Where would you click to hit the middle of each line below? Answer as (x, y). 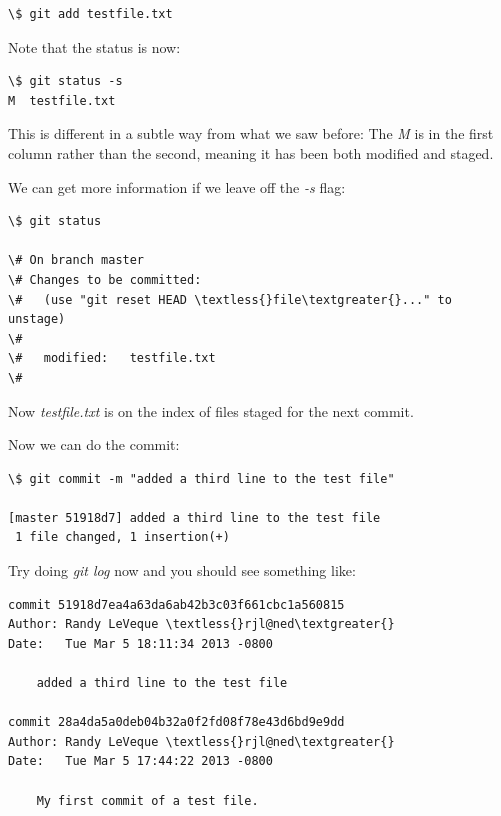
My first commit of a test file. (147, 800)
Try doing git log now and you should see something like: (182, 570)
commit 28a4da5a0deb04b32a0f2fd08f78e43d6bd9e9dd (176, 722)
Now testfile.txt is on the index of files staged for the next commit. (211, 410)
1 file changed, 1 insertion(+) (122, 537)
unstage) (37, 319)
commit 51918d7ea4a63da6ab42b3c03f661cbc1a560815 (176, 604)
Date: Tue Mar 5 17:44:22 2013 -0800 (140, 761)
